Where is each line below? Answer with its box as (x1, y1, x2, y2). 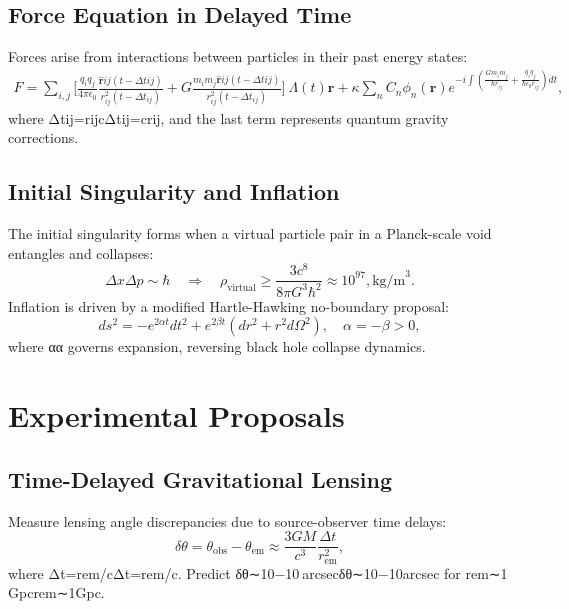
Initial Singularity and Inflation (8, 176, 340, 207)
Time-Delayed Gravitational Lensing (8, 463, 393, 494)
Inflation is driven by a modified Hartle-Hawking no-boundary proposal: (8, 295, 449, 316)
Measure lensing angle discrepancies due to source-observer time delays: (8, 510, 447, 531)
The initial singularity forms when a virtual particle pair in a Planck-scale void (8, 223, 492, 244)
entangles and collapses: (8, 242, 154, 263)
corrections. (8, 127, 79, 148)
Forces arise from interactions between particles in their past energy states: (8, 46, 468, 67)
